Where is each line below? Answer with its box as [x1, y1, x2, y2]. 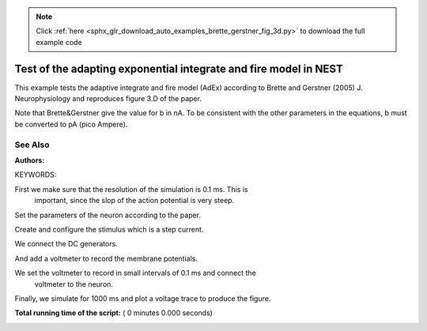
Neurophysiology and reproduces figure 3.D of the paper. [14, 94, 202, 103]
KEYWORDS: [14, 170, 57, 179]
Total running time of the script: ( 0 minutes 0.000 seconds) [14, 308, 213, 318]
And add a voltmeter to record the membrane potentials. [14, 254, 198, 263]
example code [36, 37, 82, 47]
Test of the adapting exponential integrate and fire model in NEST [14, 62, 343, 75]
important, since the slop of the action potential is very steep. [34, 196, 235, 205]
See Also [14, 139, 50, 150]
